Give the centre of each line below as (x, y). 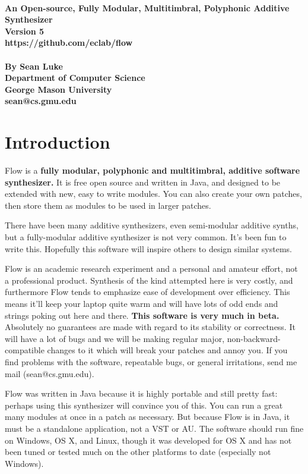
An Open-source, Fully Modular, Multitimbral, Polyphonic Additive (147, 7)
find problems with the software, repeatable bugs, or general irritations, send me (151, 361)
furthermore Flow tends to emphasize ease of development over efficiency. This (147, 292)
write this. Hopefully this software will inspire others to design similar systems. (148, 248)
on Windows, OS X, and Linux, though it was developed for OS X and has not (148, 440)
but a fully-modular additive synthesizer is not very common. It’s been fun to (146, 237)
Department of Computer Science (75, 78)
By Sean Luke (34, 66)
